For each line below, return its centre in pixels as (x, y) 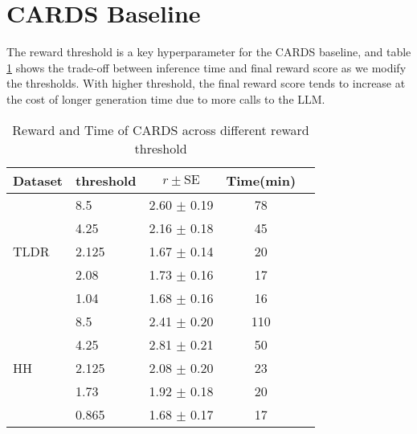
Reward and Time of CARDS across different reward (161, 129)
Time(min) (261, 180)
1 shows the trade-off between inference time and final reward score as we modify (206, 67)
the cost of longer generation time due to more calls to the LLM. (166, 98)
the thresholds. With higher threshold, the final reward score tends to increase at (206, 83)
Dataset (38, 180)
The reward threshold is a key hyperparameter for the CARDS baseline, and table (209, 52)
